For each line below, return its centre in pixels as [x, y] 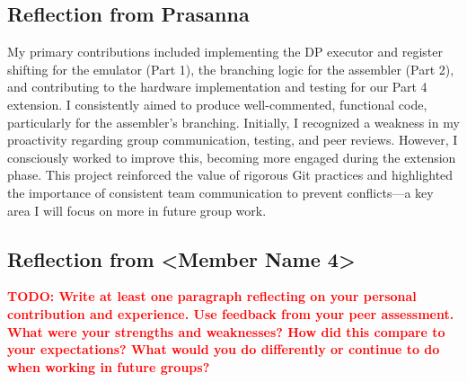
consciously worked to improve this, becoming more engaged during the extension [232, 157]
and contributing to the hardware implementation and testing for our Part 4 [217, 87]
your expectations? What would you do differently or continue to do [224, 349]
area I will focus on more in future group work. [137, 210]
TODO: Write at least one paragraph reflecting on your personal [212, 296]
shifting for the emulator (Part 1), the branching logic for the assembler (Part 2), [231, 69]
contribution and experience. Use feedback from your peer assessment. [231, 313]
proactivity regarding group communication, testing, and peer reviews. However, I [233, 140]
